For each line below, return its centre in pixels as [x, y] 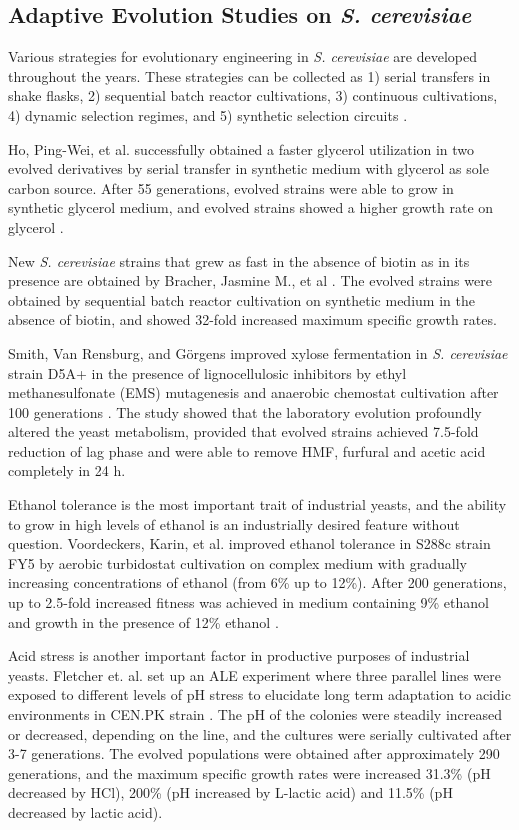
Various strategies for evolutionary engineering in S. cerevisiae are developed [242, 56]
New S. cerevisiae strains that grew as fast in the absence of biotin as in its [239, 260]
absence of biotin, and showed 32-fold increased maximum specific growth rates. [252, 319]
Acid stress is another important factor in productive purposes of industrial [239, 655]
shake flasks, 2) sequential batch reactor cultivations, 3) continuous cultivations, [253, 95]
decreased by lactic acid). [85, 811]
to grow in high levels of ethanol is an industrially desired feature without [234, 523]
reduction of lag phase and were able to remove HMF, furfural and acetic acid [247, 450]
